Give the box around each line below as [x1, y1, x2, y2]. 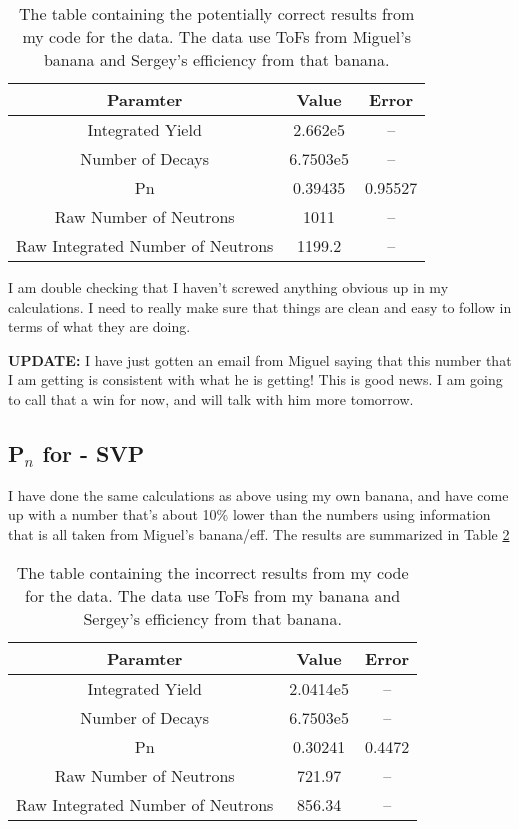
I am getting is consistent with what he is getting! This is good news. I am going [8, 369, 503, 390]
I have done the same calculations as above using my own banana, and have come [8, 484, 509, 505]
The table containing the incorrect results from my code [16, 560, 409, 584]
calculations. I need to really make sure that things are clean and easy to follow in [8, 296, 512, 317]
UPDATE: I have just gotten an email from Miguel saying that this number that [8, 349, 512, 370]
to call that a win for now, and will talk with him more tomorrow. [8, 388, 414, 409]
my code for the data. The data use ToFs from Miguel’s [22, 25, 411, 48]
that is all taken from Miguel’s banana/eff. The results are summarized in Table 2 [8, 523, 510, 544]
